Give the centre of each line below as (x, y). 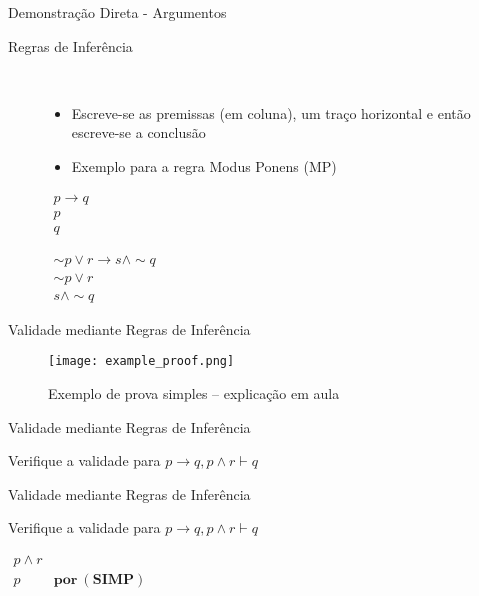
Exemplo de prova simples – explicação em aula (194, 393)
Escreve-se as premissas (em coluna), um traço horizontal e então (271, 112)
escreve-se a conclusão (138, 132)
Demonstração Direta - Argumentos (117, 12)
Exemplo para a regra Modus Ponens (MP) (204, 165)
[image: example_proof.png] (141, 361)
